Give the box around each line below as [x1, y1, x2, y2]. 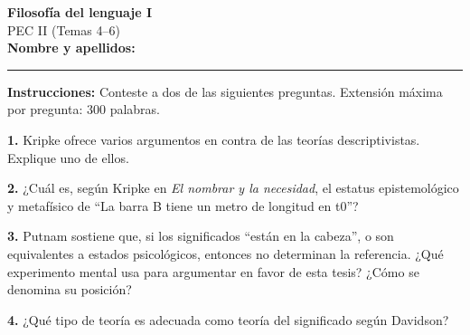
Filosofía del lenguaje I [7, 3, 153, 21]
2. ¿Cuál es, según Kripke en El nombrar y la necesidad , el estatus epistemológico [7, 178, 459, 197]
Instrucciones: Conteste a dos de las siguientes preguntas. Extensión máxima [7, 81, 443, 100]
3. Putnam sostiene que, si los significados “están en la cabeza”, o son [7, 226, 394, 245]
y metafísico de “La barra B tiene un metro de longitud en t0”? [7, 196, 359, 215]
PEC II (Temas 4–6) [7, 20, 120, 39]
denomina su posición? [7, 280, 132, 299]
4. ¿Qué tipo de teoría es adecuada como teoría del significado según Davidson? [7, 310, 449, 329]
